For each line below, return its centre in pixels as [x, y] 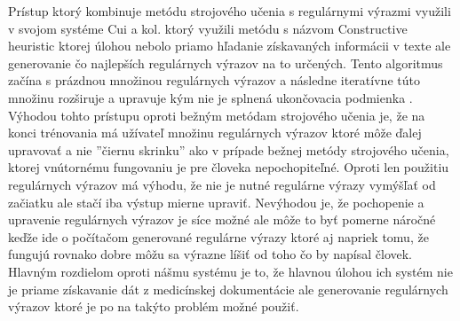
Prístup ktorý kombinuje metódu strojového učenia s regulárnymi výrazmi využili [230, 11]
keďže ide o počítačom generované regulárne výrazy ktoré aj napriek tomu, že [218, 236]
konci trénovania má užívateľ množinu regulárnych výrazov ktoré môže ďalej [215, 133]
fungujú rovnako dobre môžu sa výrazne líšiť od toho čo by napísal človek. [210, 254]
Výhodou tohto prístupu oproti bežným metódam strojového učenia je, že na [217, 115]
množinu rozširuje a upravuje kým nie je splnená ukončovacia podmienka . [210, 97]
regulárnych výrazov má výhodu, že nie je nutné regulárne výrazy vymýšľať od [222, 184]
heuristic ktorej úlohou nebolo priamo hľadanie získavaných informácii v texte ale [230, 46]
